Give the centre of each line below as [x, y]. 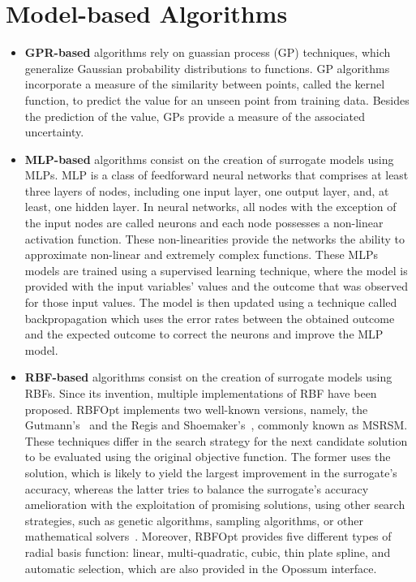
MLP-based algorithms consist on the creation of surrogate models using [209, 159]
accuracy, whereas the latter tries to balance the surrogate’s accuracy [197, 488]
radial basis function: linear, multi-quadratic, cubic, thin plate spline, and [208, 552]
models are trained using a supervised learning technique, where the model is [216, 270]
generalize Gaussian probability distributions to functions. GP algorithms [207, 68]
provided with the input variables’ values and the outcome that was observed [216, 286]
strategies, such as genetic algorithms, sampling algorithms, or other [194, 520]
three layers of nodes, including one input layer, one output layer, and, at [207, 190]
